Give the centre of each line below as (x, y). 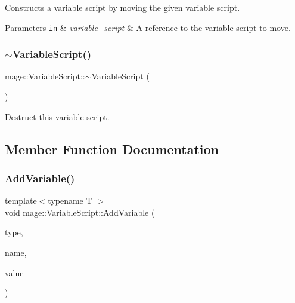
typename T (70, 201)
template (21, 201)
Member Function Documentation (112, 149)
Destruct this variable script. (57, 116)
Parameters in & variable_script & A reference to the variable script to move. (148, 27)
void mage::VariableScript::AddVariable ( (80, 212)
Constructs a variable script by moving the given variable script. (122, 7)
